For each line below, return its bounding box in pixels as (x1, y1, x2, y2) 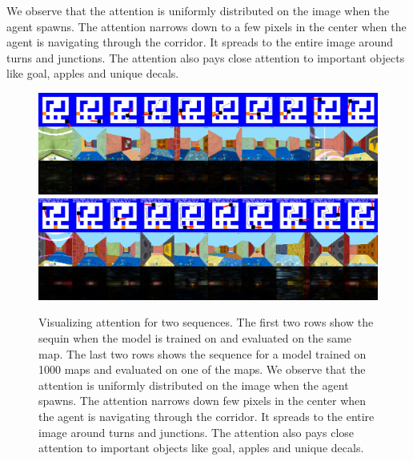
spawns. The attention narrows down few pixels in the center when (38, 392, 367, 409)
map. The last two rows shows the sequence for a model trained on (38, 345, 367, 362)
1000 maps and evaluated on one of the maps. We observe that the (38, 361, 366, 378)
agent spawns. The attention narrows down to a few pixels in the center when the (6, 18, 407, 34)
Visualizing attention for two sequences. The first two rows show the (38, 314, 374, 331)
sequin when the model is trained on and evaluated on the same (38, 329, 352, 346)
